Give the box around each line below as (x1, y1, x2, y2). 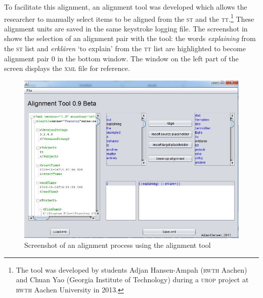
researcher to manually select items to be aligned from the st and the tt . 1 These (4, 12, 254, 24)
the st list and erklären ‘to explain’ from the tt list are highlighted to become (4, 43, 246, 54)
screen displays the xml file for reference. (4, 63, 130, 73)
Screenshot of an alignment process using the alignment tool (24, 240, 211, 250)
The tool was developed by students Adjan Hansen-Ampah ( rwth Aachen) (16, 264, 247, 275)
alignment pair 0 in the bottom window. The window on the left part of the (4, 53, 239, 63)
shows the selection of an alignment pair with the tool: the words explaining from (4, 33, 256, 44)
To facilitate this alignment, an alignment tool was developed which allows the (4, 2, 247, 12)
